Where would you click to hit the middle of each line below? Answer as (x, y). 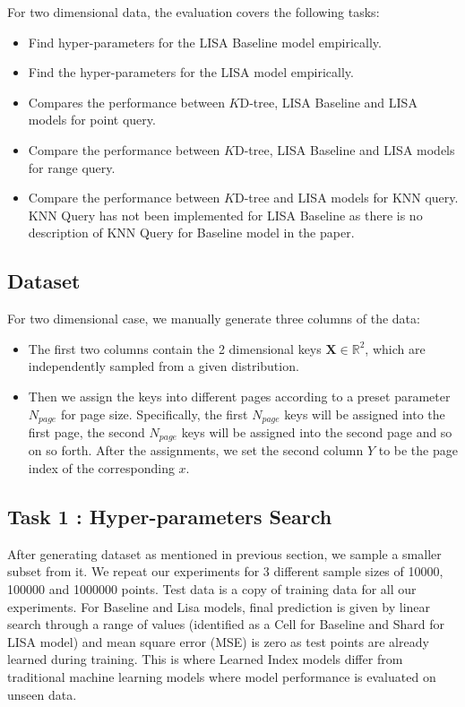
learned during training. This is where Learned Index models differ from (205, 659)
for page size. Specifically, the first (154, 414)
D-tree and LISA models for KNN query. (346, 198)
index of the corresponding (101, 468)
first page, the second (86, 431)
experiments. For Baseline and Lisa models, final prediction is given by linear (219, 606)
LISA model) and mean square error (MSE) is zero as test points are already (218, 641)
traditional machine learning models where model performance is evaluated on (222, 676)
